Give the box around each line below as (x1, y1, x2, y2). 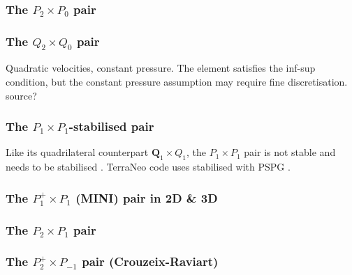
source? (6, 88, 37, 102)
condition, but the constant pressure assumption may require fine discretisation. (6, 74, 348, 88)
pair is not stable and (244, 145, 336, 159)
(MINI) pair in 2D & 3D (75, 189, 218, 206)
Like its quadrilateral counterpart (6, 145, 149, 159)
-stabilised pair (68, 118, 154, 135)
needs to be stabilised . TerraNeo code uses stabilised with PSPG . (6, 159, 291, 174)
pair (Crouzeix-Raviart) (82, 253, 219, 270)
